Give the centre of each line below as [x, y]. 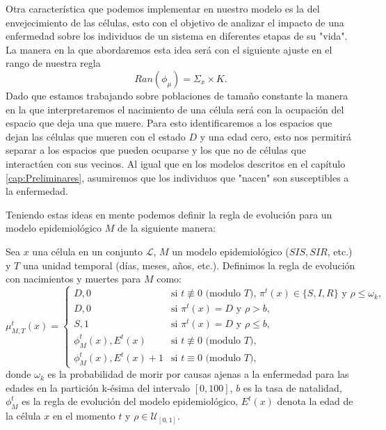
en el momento [84, 416]
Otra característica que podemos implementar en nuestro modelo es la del [163, 8]
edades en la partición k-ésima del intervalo [98, 387]
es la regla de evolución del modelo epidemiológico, [130, 401]
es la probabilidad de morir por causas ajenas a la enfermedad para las [198, 374]
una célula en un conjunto [88, 251]
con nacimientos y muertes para [73, 279]
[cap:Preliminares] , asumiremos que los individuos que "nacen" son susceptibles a [177, 177]
